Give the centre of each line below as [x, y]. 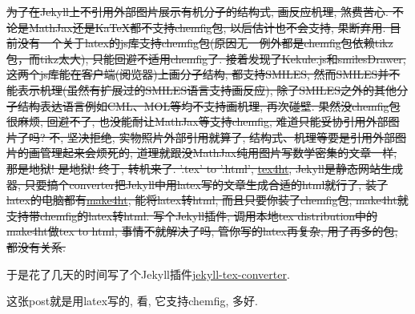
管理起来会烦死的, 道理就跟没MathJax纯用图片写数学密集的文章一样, [218, 153]
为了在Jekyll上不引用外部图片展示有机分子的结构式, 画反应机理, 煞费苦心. [197, 11]
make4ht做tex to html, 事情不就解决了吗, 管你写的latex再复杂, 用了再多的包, [202, 231]
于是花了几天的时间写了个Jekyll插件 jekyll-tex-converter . [148, 274]
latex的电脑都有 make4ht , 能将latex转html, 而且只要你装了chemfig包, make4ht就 [207, 200]
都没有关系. [36, 246]
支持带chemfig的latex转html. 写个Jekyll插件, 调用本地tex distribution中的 [192, 215]
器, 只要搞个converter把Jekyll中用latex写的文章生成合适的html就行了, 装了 [197, 184]
